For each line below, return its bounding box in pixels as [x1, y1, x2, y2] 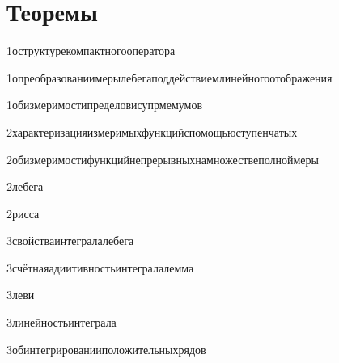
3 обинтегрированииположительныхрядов [6, 340, 206, 357]
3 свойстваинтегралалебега [6, 232, 134, 249]
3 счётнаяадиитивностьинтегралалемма [6, 259, 194, 276]
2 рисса [6, 205, 40, 222]
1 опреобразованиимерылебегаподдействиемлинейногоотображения [6, 69, 333, 86]
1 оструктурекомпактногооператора [6, 42, 176, 59]
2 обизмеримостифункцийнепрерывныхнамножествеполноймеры [6, 150, 319, 167]
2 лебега [6, 178, 44, 195]
